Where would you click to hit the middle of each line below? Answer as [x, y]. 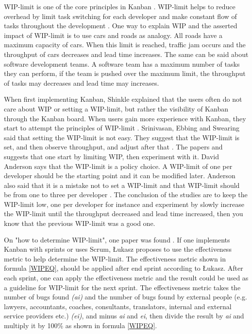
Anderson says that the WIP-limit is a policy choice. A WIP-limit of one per [118, 166]
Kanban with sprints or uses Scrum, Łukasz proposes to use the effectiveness [118, 249]
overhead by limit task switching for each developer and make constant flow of [120, 16]
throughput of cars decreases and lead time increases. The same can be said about [126, 54]
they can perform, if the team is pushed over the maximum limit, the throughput [125, 73]
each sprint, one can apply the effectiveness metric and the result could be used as [126, 278]
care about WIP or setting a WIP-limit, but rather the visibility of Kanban [116, 108]
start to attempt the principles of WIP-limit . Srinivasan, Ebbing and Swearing [122, 128]
